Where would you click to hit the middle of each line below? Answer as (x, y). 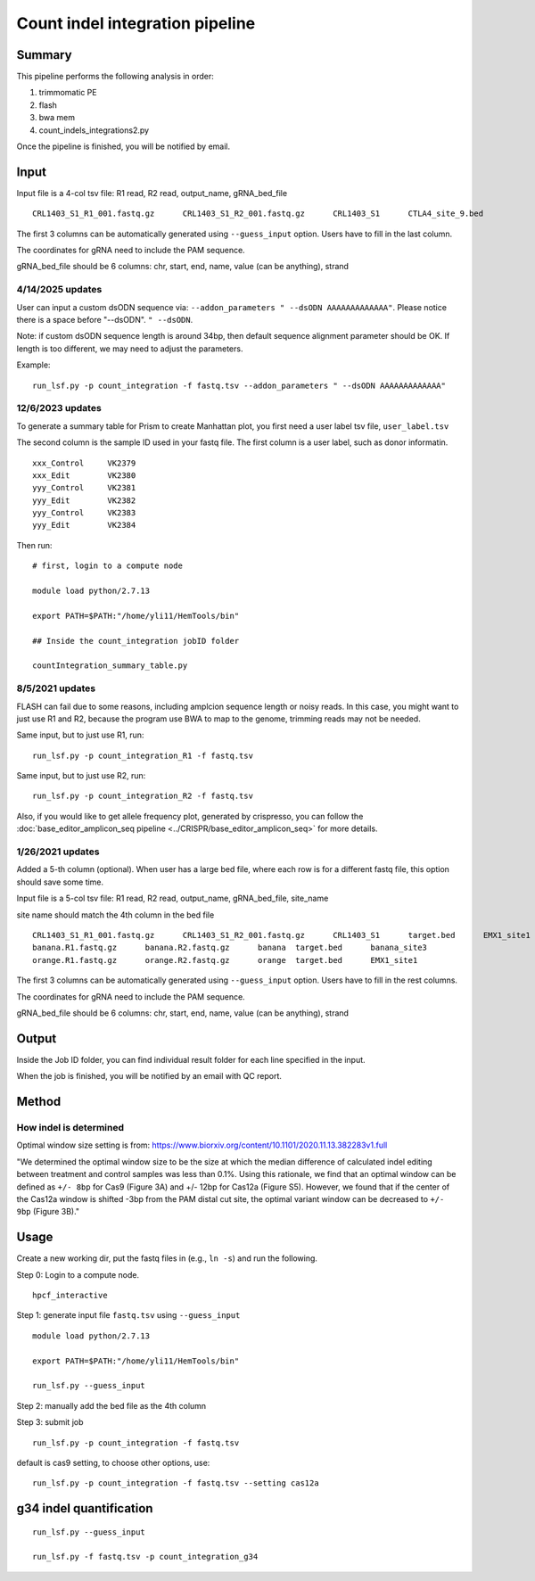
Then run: (34, 545)
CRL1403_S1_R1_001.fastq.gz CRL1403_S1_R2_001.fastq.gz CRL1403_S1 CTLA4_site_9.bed (258, 214)
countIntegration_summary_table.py (110, 666)
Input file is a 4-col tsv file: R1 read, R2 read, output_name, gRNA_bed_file (152, 193)
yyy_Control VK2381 (84, 488)
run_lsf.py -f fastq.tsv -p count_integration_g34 (145, 1557)
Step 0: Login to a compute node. (78, 1274)
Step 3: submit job (50, 1422)
